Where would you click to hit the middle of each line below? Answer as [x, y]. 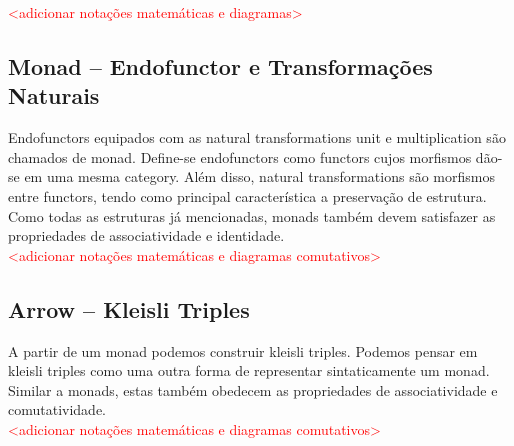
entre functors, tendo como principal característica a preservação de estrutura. [247, 195]
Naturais [54, 95]
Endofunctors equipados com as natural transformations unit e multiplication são [257, 137]
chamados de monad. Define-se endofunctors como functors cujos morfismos [240, 156]
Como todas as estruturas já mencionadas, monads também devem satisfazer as [252, 215]
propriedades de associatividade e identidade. [146, 235]
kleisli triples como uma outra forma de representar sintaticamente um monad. [249, 370]
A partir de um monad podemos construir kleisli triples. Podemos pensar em [243, 350]
